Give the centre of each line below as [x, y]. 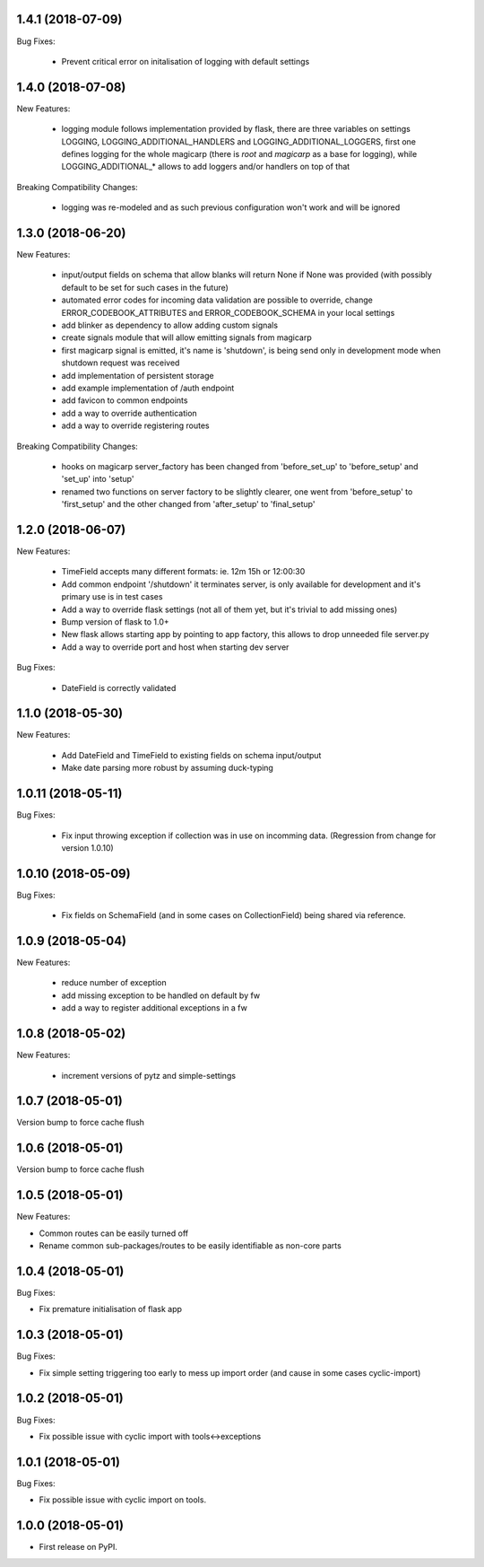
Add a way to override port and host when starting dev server [175, 647]
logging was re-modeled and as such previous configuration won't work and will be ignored [231, 207]
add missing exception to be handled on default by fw [161, 995]
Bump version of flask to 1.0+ [115, 622]
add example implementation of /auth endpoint [148, 388]
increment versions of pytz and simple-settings [149, 1075]
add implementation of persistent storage [138, 375]
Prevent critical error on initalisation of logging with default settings [186, 61]
